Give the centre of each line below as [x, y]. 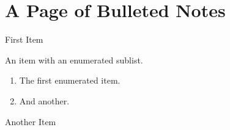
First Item [24, 39]
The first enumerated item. [70, 80]
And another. [44, 100]
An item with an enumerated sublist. [74, 60]
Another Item [31, 121]
